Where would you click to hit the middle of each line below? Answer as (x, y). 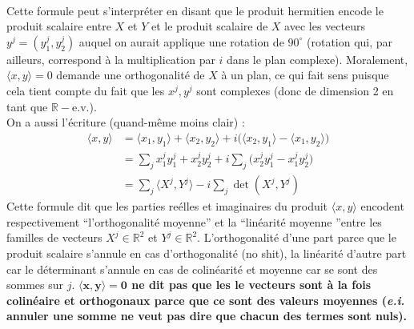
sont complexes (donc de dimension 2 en (295, 90)
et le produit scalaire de (209, 26)
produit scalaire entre (59, 26)
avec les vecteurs (325, 26)
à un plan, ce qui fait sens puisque (305, 75)
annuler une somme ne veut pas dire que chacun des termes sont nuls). (207, 316)
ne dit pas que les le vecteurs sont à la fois (251, 285)
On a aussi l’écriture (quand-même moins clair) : (126, 122)
